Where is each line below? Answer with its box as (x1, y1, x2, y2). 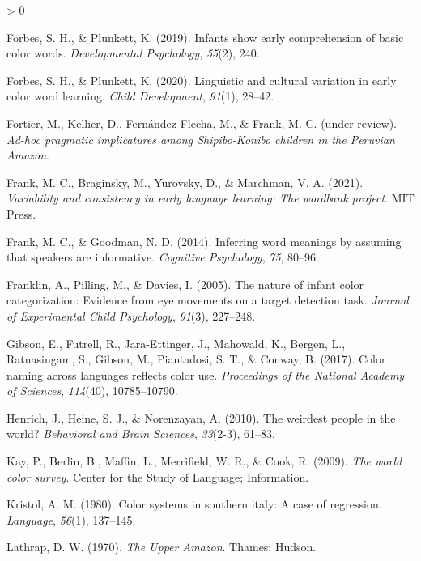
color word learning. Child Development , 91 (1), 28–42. (6, 87, 274, 104)
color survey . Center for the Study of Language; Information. (6, 468, 309, 485)
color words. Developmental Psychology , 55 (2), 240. (6, 45, 260, 62)
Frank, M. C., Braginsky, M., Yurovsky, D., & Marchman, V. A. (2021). (6, 173, 364, 190)
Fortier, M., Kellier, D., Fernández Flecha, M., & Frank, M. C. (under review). (6, 114, 397, 131)
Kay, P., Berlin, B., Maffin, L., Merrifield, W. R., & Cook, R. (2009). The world (6, 453, 402, 470)
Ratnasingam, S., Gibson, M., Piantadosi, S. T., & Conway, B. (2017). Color (6, 351, 386, 368)
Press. (6, 205, 36, 222)
